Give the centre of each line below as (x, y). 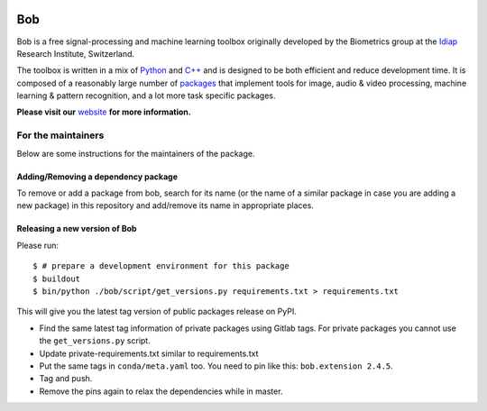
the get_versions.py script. (95, 341)
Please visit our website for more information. (104, 112)
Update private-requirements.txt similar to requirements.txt (149, 353)
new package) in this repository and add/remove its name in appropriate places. (165, 205)
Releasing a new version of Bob (77, 229)
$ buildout (57, 279)
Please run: (37, 245)
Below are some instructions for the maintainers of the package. (136, 153)
